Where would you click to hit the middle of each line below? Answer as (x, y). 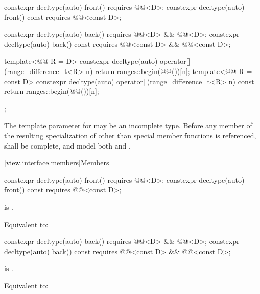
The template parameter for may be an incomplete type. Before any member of (128, 125)
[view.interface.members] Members (57, 163)
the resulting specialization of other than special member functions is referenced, (130, 135)
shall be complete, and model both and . (67, 145)
